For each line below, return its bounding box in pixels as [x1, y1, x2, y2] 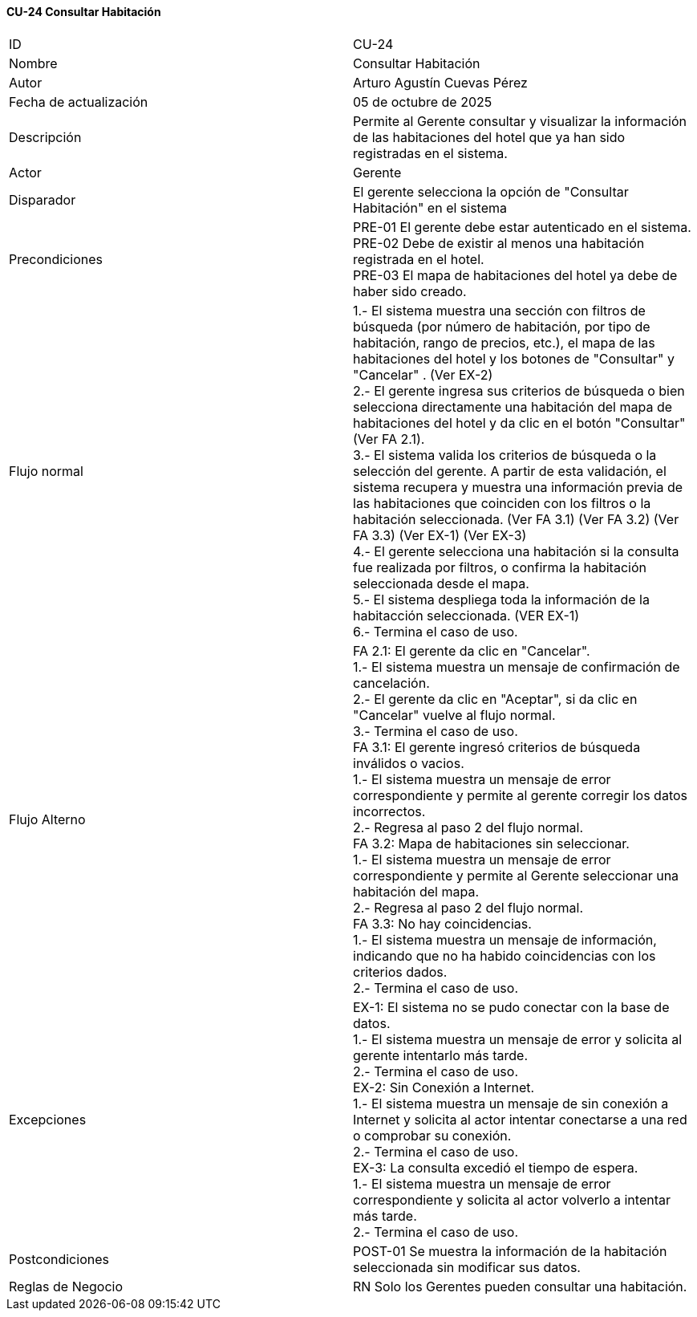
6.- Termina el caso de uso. [353, 623, 518, 640]
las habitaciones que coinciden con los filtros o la [353, 494, 651, 511]
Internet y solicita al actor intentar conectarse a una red [353, 1111, 687, 1128]
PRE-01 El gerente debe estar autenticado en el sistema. [353, 218, 691, 235]
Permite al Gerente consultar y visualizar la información [353, 112, 687, 129]
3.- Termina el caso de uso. [353, 722, 518, 739]
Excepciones [9, 1111, 87, 1128]
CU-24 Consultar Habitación [6, 5, 161, 18]
